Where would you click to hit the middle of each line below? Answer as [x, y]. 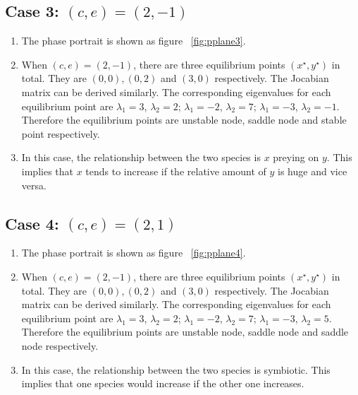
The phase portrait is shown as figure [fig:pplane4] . [134, 253]
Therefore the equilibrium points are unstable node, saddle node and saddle [185, 332]
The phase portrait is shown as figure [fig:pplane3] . [134, 41]
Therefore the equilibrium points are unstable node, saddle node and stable [184, 120]
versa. [34, 185]
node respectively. [60, 345]
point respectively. [61, 133]
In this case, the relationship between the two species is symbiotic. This [176, 369]
